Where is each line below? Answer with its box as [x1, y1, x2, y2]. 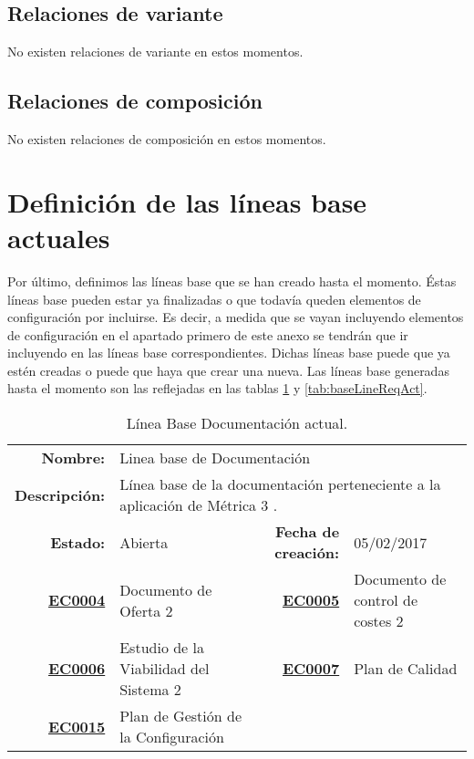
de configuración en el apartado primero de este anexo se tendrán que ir [7, 325, 408, 344]
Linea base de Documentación [119, 447, 311, 469]
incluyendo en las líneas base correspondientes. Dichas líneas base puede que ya [7, 343, 450, 362]
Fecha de [275, 521, 340, 543]
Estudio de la [119, 637, 204, 659]
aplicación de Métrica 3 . [119, 494, 278, 516]
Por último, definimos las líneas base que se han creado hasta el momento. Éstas [7, 271, 457, 290]
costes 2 [354, 610, 404, 632]
